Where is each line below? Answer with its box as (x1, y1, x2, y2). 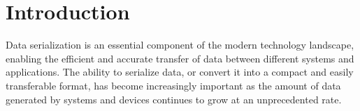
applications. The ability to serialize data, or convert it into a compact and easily (6, 65, 354, 79)
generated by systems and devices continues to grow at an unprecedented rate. (6, 92, 342, 106)
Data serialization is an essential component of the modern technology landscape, (6, 37, 354, 52)
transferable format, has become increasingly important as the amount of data (6, 78, 341, 92)
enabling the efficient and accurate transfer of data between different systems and (6, 51, 354, 65)
